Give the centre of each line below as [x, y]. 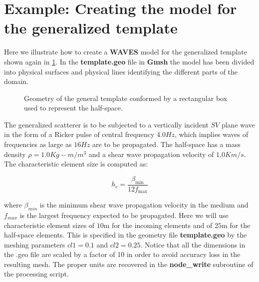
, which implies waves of [212, 134]
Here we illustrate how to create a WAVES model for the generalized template [126, 52]
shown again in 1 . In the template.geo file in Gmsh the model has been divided [129, 61]
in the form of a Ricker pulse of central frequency [79, 134]
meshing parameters [35, 244]
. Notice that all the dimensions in [193, 244]
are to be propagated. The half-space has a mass [166, 144]
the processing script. [36, 274]
